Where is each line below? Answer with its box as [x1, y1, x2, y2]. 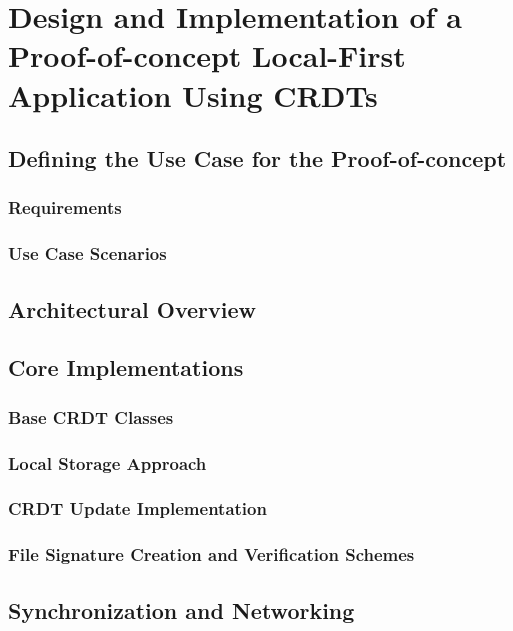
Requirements [8, 195, 122, 220]
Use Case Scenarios [8, 241, 167, 266]
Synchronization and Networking [8, 594, 355, 625]
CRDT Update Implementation [8, 496, 267, 521]
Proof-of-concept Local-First [8, 35, 406, 76]
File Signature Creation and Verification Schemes [8, 542, 415, 567]
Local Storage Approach [8, 450, 207, 475]
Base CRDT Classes [8, 404, 174, 429]
